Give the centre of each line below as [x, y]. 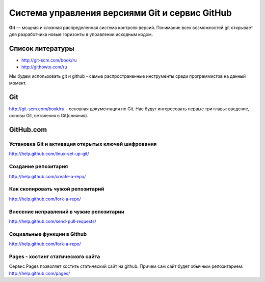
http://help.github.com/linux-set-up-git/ [49, 154]
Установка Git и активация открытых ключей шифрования [83, 144]
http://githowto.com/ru [44, 67]
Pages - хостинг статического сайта [54, 256]
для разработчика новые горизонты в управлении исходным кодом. [81, 34]
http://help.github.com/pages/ [40, 273]
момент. [18, 83]
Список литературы [42, 48]
